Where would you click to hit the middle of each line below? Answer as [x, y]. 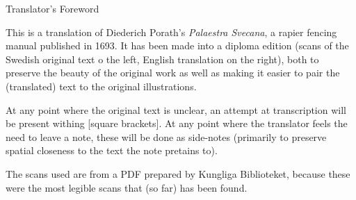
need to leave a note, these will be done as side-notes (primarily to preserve [166, 136]
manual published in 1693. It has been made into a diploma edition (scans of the [177, 45]
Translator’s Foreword [52, 8]
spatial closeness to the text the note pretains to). [112, 150]
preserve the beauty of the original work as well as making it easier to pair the [173, 73]
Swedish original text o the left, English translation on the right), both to [162, 59]
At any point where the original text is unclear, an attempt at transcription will [176, 109]
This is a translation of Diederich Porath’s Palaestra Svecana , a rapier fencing [171, 32]
